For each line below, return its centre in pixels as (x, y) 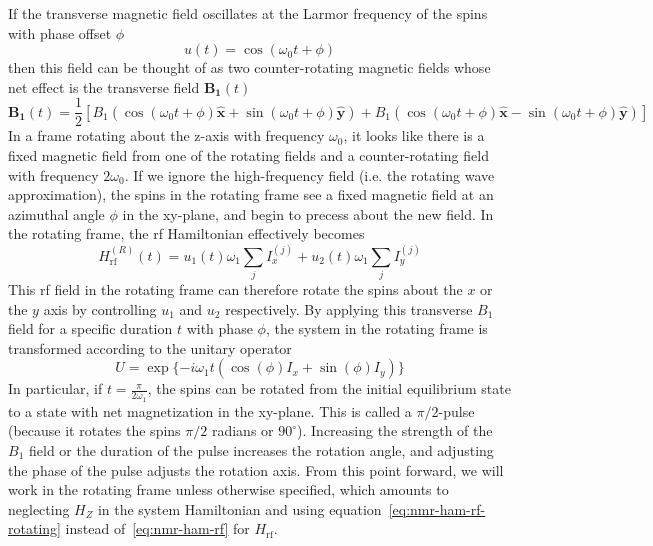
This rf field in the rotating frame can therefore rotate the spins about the (235, 289)
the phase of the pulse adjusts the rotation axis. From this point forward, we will (256, 469)
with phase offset (60, 32)
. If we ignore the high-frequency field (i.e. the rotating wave (309, 174)
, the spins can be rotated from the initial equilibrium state (329, 388)
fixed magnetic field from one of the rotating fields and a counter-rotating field (248, 155)
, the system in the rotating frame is (376, 328)
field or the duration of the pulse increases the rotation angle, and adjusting (261, 449)
